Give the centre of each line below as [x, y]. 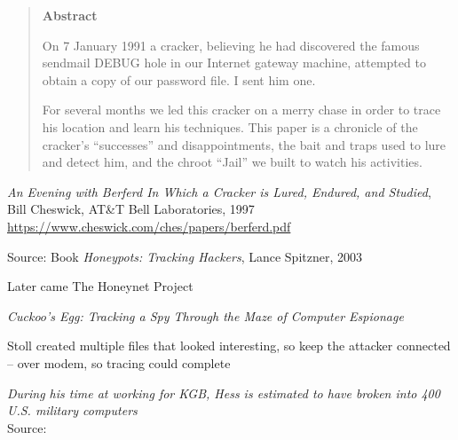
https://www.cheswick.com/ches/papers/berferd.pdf [149, 226]
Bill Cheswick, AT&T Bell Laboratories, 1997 [131, 209]
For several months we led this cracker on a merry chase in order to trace [241, 110]
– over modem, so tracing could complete [119, 362]
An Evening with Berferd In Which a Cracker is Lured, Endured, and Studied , [219, 191]
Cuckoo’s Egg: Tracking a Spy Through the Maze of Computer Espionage [205, 315]
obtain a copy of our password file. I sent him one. [179, 79]
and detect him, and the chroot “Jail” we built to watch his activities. [232, 162]
